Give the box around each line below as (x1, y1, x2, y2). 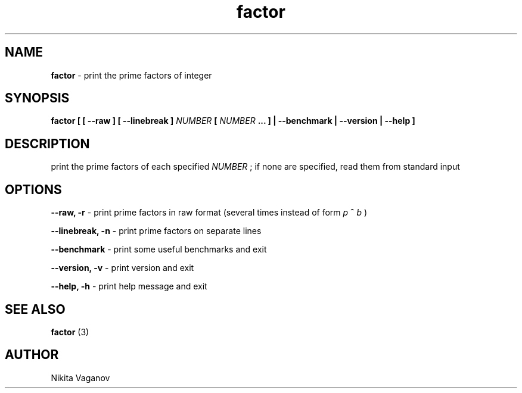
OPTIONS (5, 182, 62, 197)
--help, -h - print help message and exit (51, 281, 207, 292)
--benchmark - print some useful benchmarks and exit (51, 244, 267, 255)
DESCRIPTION (5, 136, 90, 151)
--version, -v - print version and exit (51, 263, 194, 273)
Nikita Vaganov (51, 372, 110, 383)
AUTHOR (5, 347, 59, 363)
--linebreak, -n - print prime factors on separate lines (51, 226, 262, 236)
